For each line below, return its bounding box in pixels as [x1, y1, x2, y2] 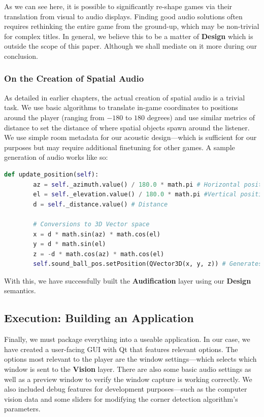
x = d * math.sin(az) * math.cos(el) [33, 230, 160, 238]
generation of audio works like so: [4, 152, 108, 162]
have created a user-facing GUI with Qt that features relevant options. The [4, 343, 238, 354]
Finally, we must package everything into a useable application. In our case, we [4, 334, 250, 344]
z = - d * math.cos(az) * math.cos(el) [33, 250, 164, 258]
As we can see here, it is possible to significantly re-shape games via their [4, 1, 233, 11]
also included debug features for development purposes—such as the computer [4, 384, 247, 394]
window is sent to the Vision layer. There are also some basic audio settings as [4, 364, 251, 374]
